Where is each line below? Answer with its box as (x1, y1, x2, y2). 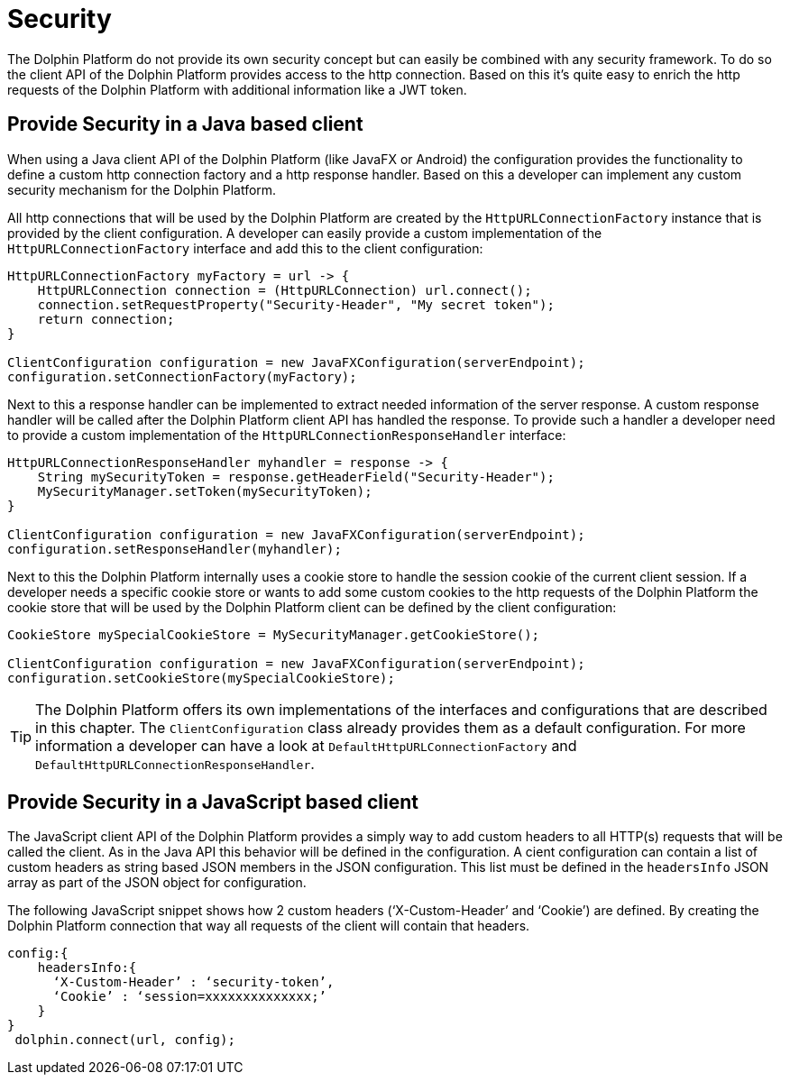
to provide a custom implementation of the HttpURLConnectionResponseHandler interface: (7, 426, 566, 443)
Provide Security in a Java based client (7, 113, 363, 136)
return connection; (37, 311, 175, 326)
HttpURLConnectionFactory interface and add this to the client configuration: (7, 240, 483, 256)
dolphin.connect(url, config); (14, 1032, 235, 1048)
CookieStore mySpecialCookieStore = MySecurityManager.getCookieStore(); (7, 627, 540, 642)
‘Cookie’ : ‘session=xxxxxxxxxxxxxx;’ (52, 989, 327, 1004)
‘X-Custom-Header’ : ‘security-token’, (52, 975, 335, 990)
